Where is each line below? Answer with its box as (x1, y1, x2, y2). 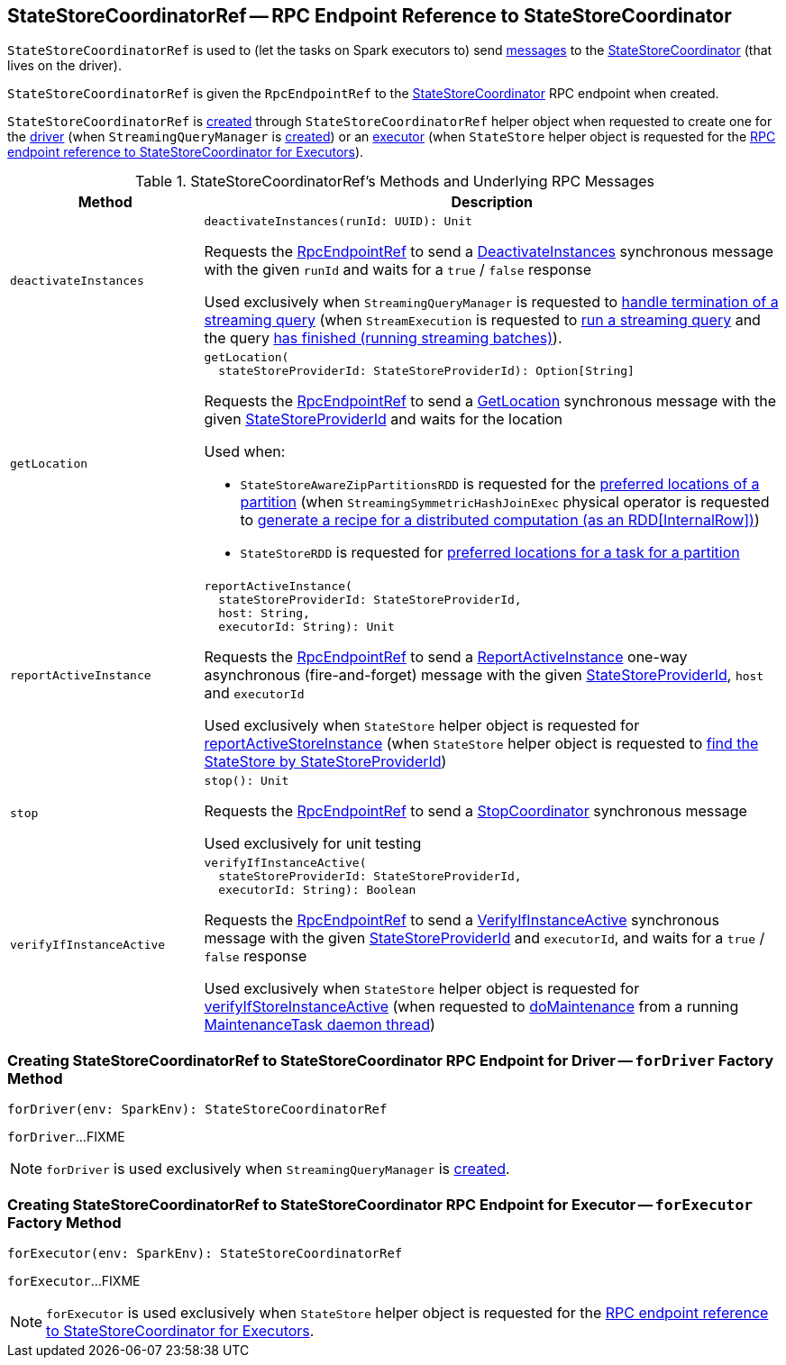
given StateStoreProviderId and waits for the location (204, 410, 562, 429)
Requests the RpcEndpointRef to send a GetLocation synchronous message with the (204, 392, 776, 411)
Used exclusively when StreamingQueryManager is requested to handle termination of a (204, 293, 779, 312)
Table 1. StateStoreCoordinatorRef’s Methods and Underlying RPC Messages (135, 172, 654, 191)
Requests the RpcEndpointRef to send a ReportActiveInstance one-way (204, 648, 688, 667)
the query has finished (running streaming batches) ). (204, 329, 562, 348)
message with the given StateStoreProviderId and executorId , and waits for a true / (204, 929, 765, 948)
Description (451, 193, 533, 212)
